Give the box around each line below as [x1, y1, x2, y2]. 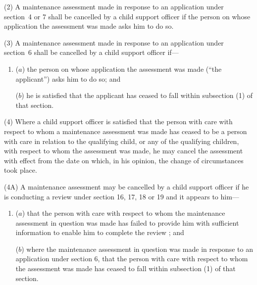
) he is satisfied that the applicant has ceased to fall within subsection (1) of [21, 90, 253, 100]
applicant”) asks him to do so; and [15, 73, 121, 84]
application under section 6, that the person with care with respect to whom [15, 253, 248, 264]
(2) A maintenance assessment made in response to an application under [4, 1, 224, 11]
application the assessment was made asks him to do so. [4, 21, 174, 31]
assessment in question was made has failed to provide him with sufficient [15, 217, 239, 228]
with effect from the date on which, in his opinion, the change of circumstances [4, 155, 244, 165]
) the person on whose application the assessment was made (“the [22, 63, 222, 74]
